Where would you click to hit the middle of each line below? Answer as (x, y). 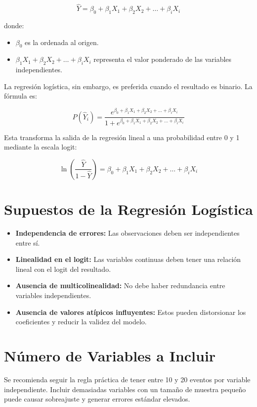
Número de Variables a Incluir (110, 356)
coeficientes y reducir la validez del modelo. (81, 322)
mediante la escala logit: (41, 147)
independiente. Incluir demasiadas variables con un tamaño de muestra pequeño (125, 389)
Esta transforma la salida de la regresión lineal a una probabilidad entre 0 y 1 (122, 137)
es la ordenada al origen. (62, 42)
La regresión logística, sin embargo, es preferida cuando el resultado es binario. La (128, 86)
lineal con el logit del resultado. (63, 269)
